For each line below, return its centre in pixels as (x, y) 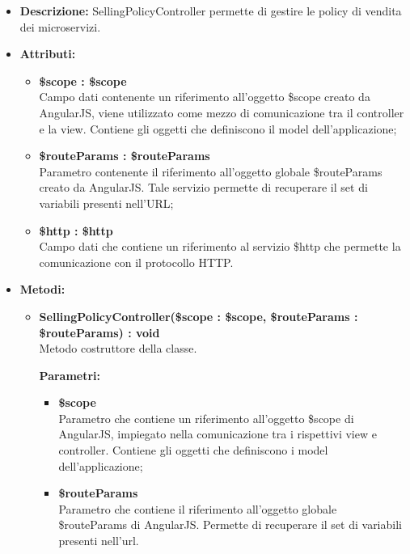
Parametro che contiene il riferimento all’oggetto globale (198, 508)
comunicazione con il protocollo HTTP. (136, 262)
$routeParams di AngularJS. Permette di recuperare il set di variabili (230, 524)
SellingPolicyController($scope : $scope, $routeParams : (199, 316)
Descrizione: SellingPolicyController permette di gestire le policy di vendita (211, 11)
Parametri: (70, 375)
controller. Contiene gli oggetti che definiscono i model (193, 450)
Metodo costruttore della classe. (118, 348)
